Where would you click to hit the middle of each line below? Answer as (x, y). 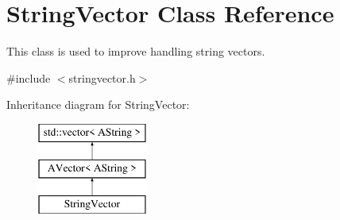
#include (29, 77)
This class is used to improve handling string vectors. (136, 51)
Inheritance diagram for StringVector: (98, 104)
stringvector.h (102, 77)
